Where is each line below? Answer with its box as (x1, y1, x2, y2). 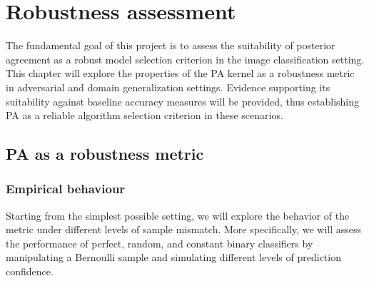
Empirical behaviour (6, 180, 126, 198)
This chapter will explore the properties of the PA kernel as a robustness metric (6, 66, 355, 81)
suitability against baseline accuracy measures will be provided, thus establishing (6, 93, 360, 108)
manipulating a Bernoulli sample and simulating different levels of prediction (6, 250, 341, 265)
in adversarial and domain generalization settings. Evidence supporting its (6, 79, 330, 94)
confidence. (6, 264, 54, 279)
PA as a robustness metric (6, 143, 204, 165)
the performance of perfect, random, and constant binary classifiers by (6, 235, 313, 250)
